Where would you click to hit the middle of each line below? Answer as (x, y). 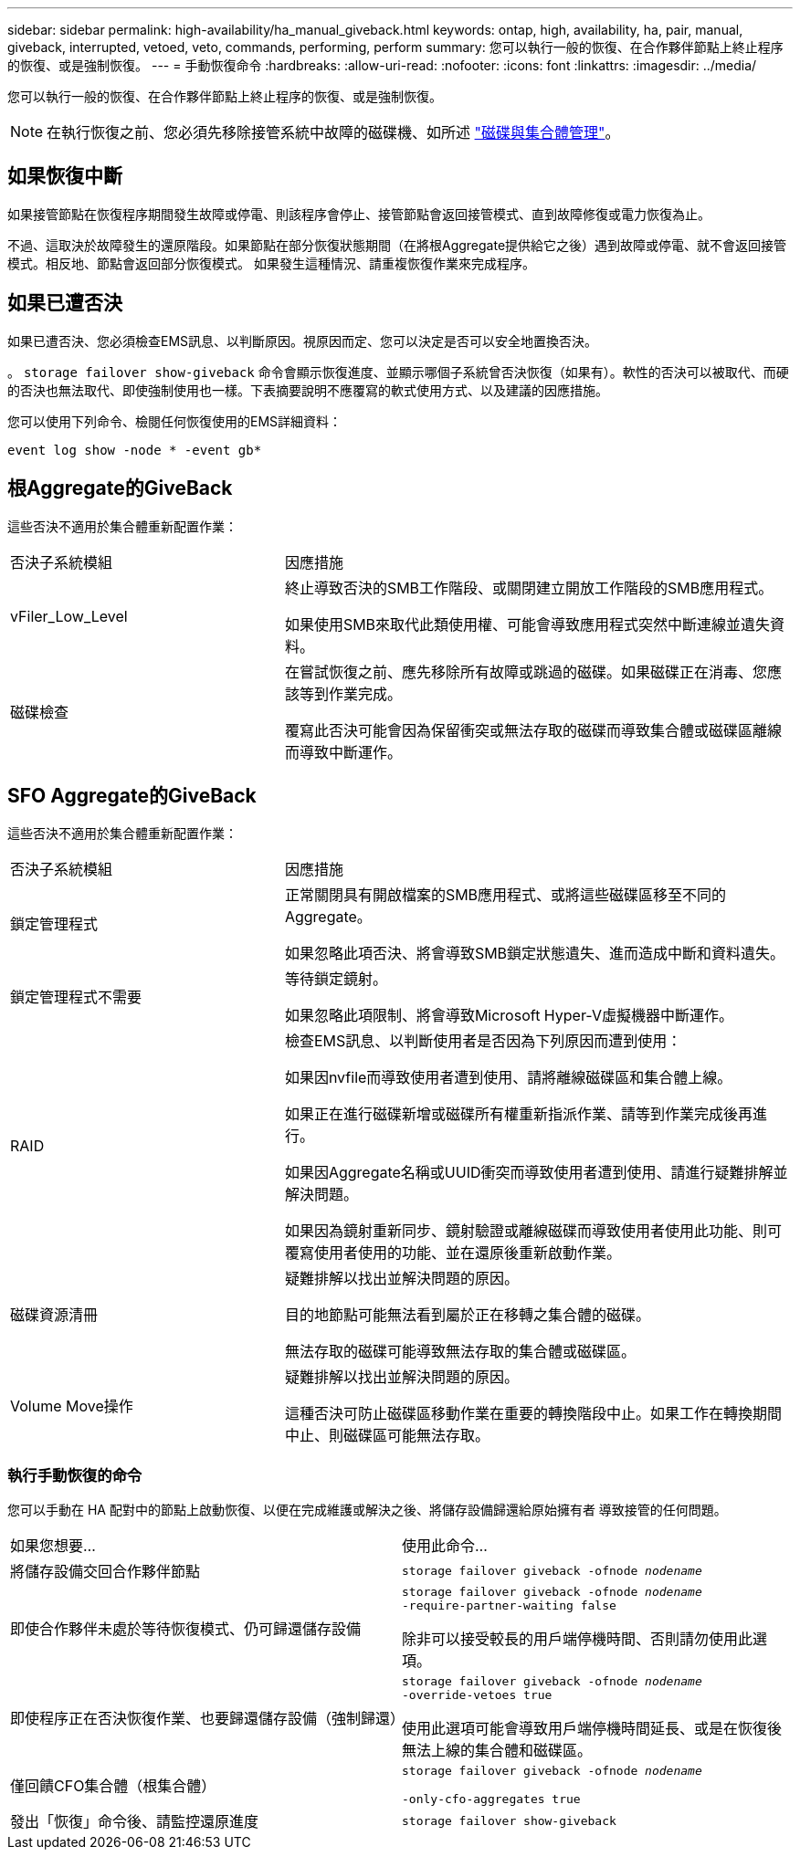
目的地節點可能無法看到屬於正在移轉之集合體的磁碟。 (467, 1315)
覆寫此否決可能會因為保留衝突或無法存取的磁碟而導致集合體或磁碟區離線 (533, 730)
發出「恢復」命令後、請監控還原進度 (135, 1822)
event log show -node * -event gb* (135, 450)
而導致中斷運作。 (343, 752)
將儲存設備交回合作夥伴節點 (105, 1572)
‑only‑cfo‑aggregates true (491, 1799)
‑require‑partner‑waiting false (509, 1606)
